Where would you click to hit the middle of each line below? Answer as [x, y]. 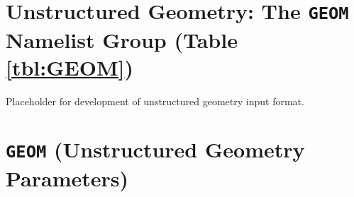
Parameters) [67, 178]
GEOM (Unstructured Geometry [155, 149]
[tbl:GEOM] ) [70, 67]
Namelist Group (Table [122, 39]
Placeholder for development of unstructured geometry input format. [155, 101]
